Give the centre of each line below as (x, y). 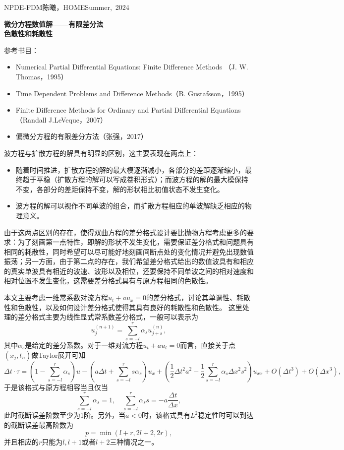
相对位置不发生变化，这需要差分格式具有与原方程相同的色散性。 (108, 281)
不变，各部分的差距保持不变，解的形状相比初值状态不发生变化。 (120, 189)
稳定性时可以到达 (226, 415)
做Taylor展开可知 (58, 354)
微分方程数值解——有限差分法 (54, 24)
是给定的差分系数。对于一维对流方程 (84, 345)
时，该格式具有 (166, 415)
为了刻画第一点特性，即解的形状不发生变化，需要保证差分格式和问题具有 (136, 242)
